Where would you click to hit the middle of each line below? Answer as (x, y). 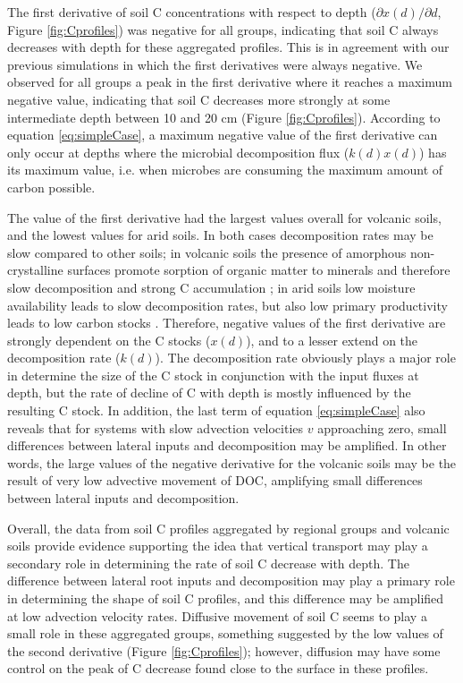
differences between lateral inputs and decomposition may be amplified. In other (227, 445)
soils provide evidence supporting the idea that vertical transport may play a (218, 546)
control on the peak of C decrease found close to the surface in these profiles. (218, 668)
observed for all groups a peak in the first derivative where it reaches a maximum (230, 82)
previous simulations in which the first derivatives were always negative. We (215, 64)
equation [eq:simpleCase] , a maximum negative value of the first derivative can (223, 135)
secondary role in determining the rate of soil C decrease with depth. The (208, 563)
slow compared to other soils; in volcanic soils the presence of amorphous (207, 252)
